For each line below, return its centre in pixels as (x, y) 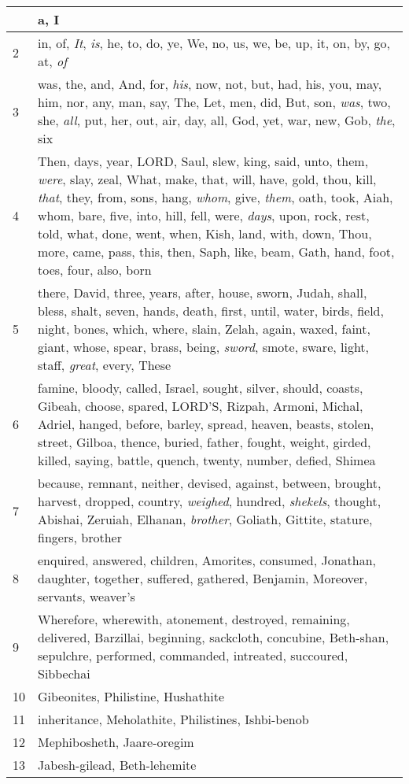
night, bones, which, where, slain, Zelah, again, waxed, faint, (204, 329)
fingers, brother (80, 537)
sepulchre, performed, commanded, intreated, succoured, (193, 655)
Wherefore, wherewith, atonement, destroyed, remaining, (194, 619)
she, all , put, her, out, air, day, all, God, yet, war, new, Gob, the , (217, 120)
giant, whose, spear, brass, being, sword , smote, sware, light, (204, 347)
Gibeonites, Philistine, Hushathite (131, 696)
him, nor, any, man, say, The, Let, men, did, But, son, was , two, (214, 102)
